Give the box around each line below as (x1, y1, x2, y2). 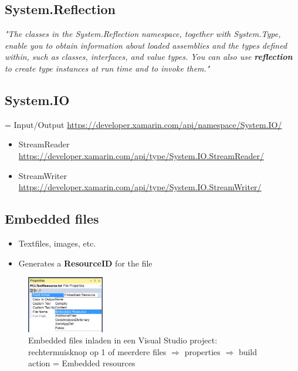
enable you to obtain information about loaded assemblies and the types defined (5, 39, 287, 51)
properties (184, 345, 221, 357)
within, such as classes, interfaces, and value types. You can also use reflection (5, 50, 293, 63)
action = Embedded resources (28, 357, 136, 369)
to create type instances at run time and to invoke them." (5, 62, 210, 74)
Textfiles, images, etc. (18, 237, 96, 249)
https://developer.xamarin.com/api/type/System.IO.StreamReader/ (18, 149, 265, 161)
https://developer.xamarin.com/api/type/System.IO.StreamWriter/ (18, 181, 262, 193)
